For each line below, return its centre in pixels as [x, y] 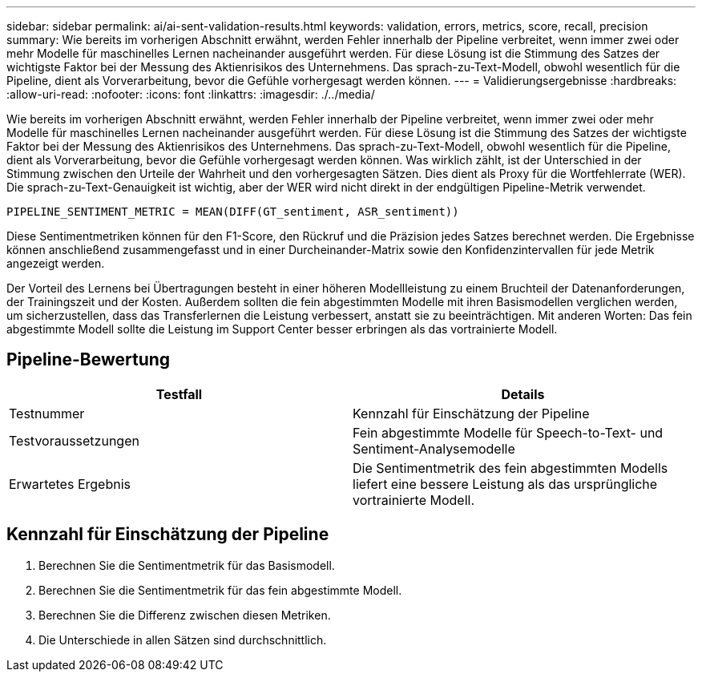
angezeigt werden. [56, 263]
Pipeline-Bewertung [89, 360]
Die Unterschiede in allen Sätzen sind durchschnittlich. [183, 640]
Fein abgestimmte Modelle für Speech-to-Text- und [508, 432]
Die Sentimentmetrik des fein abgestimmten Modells [510, 468]
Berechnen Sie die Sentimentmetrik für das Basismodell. [187, 565]
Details [523, 394]
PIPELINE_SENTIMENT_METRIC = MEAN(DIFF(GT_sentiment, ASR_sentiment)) [233, 212]
